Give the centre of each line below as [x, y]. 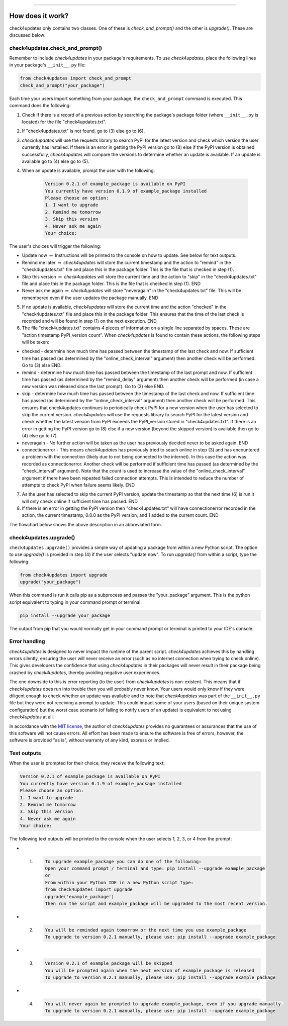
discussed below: [27, 35]
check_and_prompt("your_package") [62, 85]
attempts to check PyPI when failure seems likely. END [78, 485]
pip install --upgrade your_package [65, 615]
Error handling [27, 641]
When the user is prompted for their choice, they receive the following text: [87, 763]
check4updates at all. [32, 717]
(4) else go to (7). [40, 436]
